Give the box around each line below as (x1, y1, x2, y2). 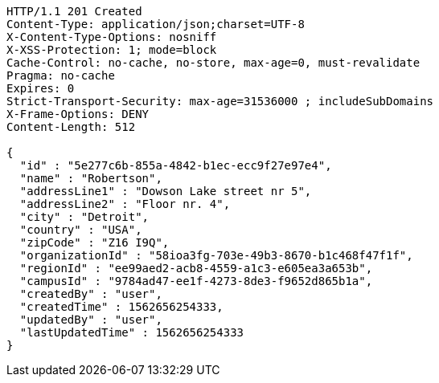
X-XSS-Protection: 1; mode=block (6, 43, 217, 56)
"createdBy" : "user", (19, 287, 162, 300)
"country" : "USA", (19, 223, 142, 236)
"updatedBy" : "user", (19, 313, 162, 326)
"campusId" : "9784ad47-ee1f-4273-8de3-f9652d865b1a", (19, 275, 373, 287)
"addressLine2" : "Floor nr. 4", (19, 198, 231, 210)
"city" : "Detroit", (19, 210, 150, 223)
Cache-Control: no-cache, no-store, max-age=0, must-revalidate (6, 56, 421, 69)
